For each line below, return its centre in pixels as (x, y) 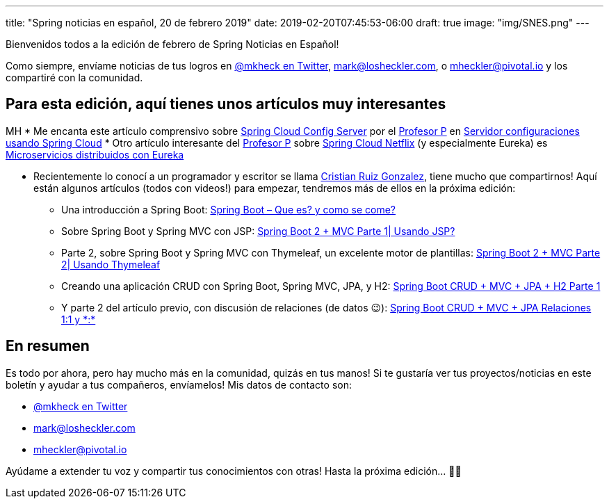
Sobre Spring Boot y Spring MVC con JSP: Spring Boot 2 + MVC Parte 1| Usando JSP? (258, 231)
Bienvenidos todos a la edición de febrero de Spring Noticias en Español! (172, 44)
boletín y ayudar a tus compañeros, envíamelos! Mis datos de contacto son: (179, 384)
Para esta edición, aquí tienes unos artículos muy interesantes (226, 104)
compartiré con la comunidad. (74, 78)
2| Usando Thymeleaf (111, 264)
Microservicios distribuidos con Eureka (95, 154)
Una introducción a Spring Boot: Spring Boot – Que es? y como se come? (228, 209)
